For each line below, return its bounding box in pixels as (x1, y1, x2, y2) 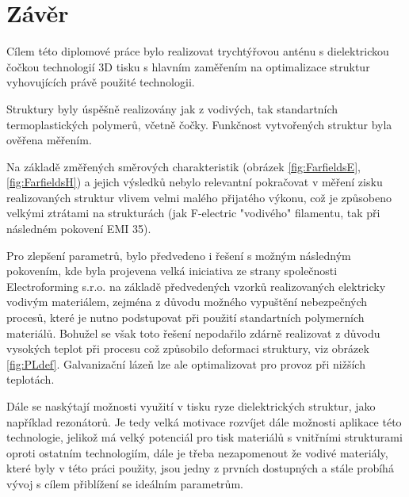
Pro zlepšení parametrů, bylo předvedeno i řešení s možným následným (6, 247, 351, 263)
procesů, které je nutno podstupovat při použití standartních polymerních (6, 309, 365, 326)
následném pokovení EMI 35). (6, 220, 151, 237)
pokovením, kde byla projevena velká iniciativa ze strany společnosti (6, 262, 338, 279)
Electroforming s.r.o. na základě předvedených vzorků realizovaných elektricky (6, 277, 386, 294)
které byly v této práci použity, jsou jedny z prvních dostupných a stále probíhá (6, 460, 394, 476)
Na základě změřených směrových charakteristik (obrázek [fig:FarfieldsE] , (6, 158, 361, 174)
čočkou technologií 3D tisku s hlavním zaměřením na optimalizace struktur (6, 58, 370, 75)
